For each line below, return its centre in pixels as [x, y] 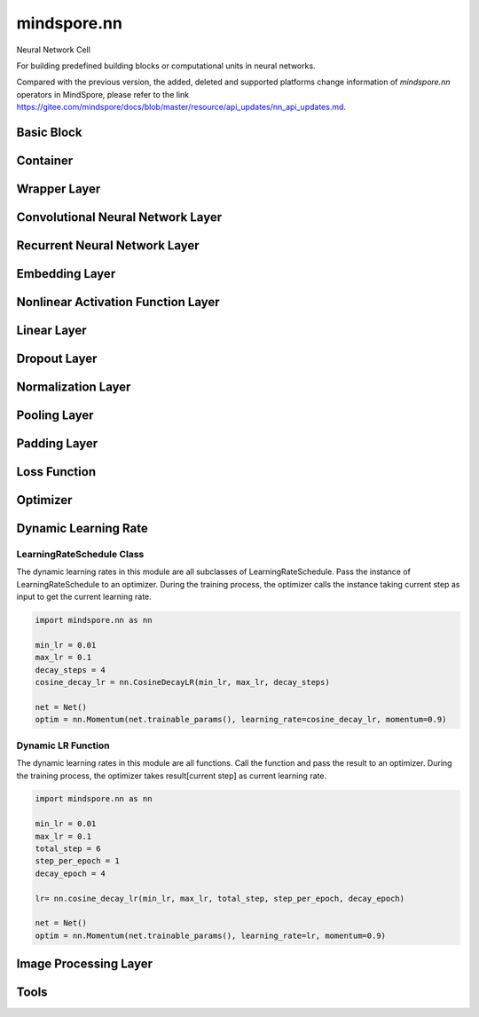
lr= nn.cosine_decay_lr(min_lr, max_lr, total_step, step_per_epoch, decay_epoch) [220, 898]
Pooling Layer [55, 416]
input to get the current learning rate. [84, 597]
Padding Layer [57, 444]
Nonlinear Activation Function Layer [118, 302]
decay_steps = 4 [71, 670]
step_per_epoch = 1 [77, 861]
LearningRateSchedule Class [80, 555]
